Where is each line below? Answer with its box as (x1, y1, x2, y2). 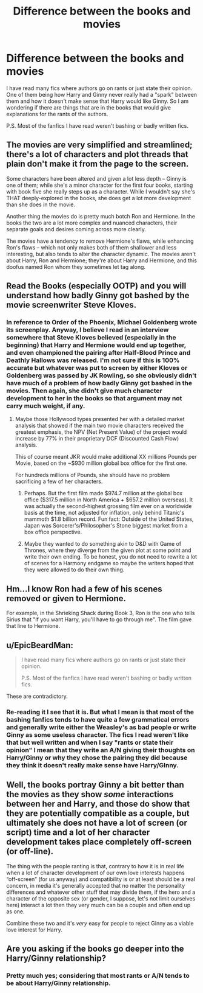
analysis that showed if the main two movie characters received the (15, 422, 184, 430)
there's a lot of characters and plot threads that (6, 149, 188, 159)
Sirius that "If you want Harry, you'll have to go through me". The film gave (6, 616, 192, 623)
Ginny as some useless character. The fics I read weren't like (6, 730, 189, 739)
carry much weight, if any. (6, 402, 85, 410)
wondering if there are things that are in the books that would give (6, 103, 171, 111)
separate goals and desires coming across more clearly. (6, 225, 147, 232)
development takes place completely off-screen (6, 837, 192, 847)
